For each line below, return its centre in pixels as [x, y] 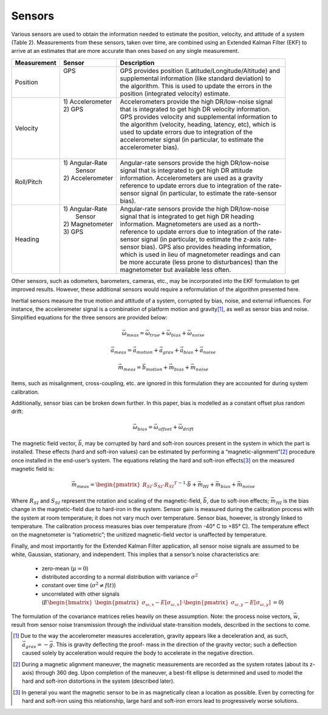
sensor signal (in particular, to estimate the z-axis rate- [198, 239]
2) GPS [73, 109]
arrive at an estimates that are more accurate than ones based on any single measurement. [125, 51]
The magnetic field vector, [44, 444]
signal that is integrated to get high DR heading [187, 216]
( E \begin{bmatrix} [67, 602]
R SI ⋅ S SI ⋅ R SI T [160, 485]
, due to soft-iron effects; [238, 500]
